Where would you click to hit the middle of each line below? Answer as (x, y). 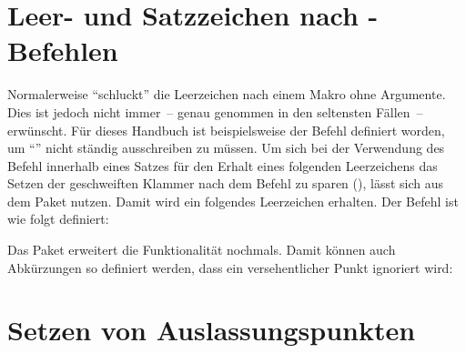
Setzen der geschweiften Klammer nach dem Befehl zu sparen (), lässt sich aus (226, 183)
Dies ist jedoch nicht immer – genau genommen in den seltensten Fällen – (215, 111)
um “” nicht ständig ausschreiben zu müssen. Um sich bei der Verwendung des (226, 148)
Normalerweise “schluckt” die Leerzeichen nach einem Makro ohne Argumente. (227, 94)
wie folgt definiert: (58, 219)
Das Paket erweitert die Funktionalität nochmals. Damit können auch (202, 250)
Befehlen (63, 50)
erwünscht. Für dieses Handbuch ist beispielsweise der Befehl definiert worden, (226, 130)
